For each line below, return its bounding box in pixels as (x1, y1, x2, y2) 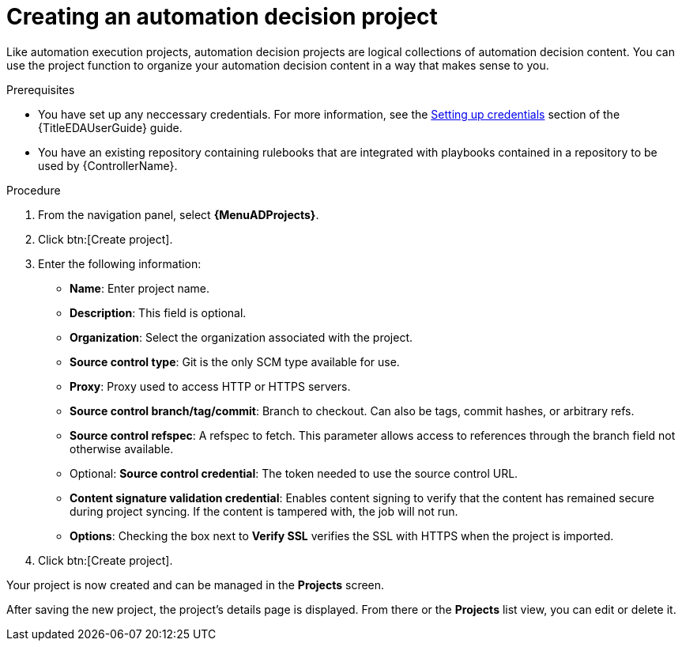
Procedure (6, 183, 61, 197)
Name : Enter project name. (70, 281, 210, 295)
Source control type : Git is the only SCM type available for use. (70, 354, 400, 369)
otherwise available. (70, 441, 174, 456)
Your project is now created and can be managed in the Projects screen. (6, 577, 385, 592)
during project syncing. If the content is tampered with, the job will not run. (70, 504, 458, 518)
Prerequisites (6, 82, 75, 96)
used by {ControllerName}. (38, 158, 178, 172)
